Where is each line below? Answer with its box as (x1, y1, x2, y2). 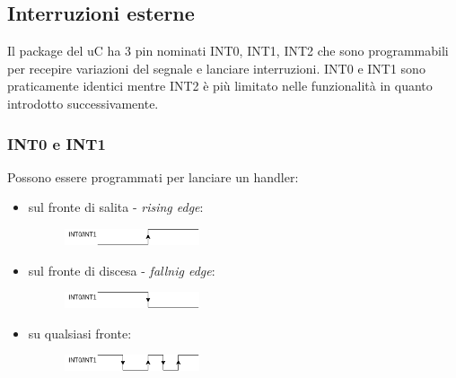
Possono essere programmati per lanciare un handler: (7, 167, 299, 186)
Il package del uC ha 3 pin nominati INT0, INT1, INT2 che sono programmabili (7, 41, 449, 60)
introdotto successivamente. (7, 93, 159, 112)
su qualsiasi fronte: (28, 323, 132, 342)
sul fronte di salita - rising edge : (28, 198, 204, 216)
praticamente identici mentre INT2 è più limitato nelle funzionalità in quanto (7, 76, 433, 95)
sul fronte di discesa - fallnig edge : (28, 260, 215, 279)
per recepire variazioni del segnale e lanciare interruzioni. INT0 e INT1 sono (7, 58, 425, 77)
